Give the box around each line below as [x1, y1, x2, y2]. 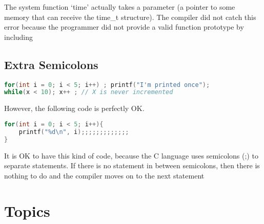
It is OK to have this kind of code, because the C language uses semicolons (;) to [4, 150, 258, 161]
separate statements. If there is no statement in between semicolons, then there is [4, 160, 260, 171]
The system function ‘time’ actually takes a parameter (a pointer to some [4, 2, 235, 12]
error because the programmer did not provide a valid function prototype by [4, 21, 244, 32]
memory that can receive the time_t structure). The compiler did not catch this [4, 11, 256, 22]
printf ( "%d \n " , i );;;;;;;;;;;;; [18, 128, 129, 136]
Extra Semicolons [4, 56, 98, 72]
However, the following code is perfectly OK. [4, 103, 145, 114]
